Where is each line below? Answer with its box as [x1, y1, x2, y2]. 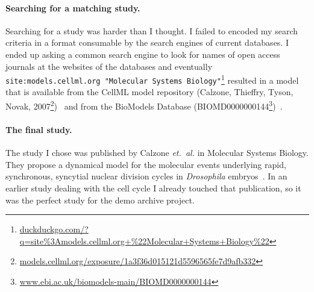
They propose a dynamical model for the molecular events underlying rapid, [5, 158, 286, 170]
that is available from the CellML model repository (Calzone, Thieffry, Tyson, [5, 85, 294, 98]
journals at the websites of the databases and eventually [5, 60, 213, 72]
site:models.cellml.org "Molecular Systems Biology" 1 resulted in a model [5, 72, 299, 86]
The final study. [5, 123, 72, 135]
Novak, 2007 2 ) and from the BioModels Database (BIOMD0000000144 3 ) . [5, 98, 283, 112]
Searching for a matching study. [5, 1, 140, 14]
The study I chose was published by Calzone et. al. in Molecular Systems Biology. [5, 146, 309, 159]
